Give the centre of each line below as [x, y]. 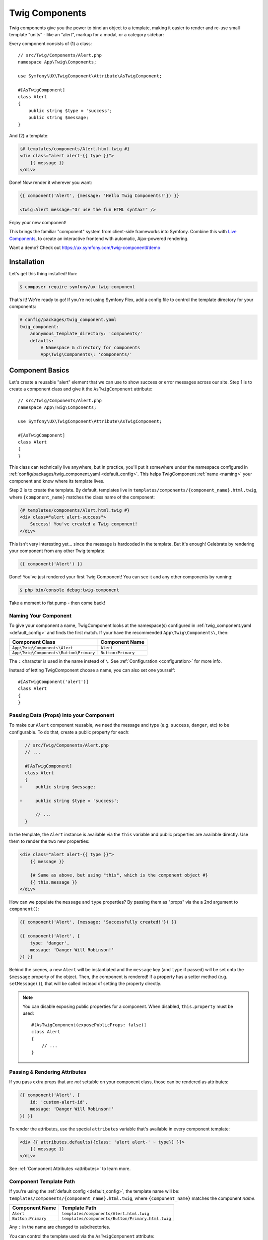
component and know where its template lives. [57, 481]
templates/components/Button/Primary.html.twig [116, 1218]
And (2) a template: [29, 136]
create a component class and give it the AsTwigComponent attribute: [81, 389]
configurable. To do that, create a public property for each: [69, 732]
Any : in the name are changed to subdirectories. [60, 1227]
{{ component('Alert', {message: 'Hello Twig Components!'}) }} [100, 196]
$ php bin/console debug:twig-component [69, 590]
